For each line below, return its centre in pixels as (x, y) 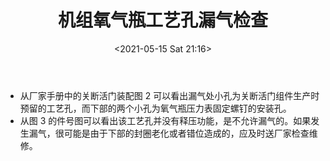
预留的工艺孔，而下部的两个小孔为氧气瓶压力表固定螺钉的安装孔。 (155, 108)
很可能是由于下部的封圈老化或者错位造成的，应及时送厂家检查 (182, 133)
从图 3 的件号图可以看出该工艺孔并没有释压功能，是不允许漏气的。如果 (165, 120)
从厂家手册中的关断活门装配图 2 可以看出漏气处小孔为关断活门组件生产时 (169, 95)
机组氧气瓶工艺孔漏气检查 (162, 20)
